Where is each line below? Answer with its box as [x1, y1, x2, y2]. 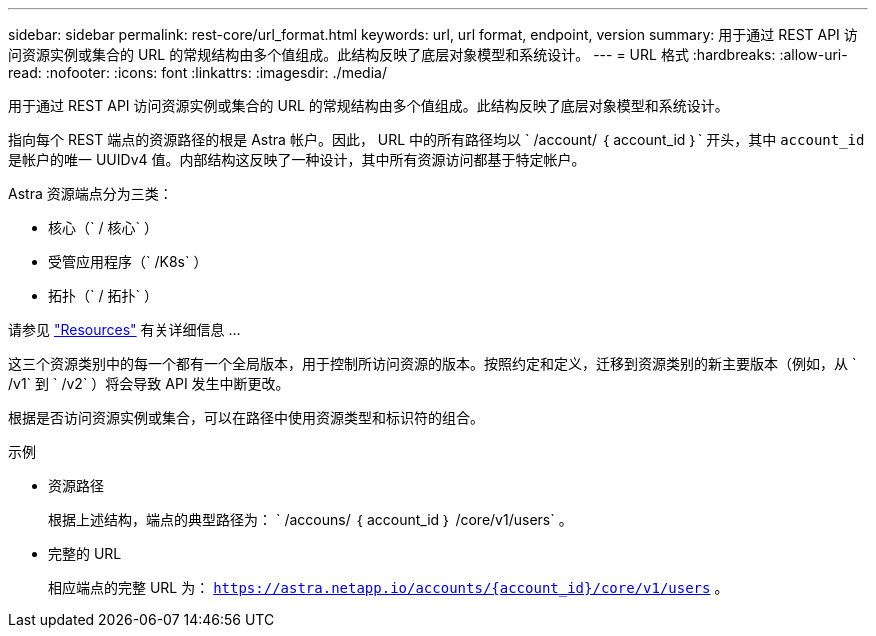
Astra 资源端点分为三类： [8, 185, 173, 202]
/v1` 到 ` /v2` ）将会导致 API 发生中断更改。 [8, 375, 290, 392]
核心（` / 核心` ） [48, 219, 158, 236]
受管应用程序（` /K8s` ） [48, 253, 208, 270]
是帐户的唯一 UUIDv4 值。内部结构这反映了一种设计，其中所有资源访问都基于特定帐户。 [8, 151, 586, 168]
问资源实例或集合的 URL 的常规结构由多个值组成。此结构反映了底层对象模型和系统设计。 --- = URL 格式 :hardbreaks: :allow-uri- [8, 46, 848, 63]
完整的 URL [48, 545, 122, 562]
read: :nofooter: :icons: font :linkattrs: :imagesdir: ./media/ [8, 64, 387, 81]
